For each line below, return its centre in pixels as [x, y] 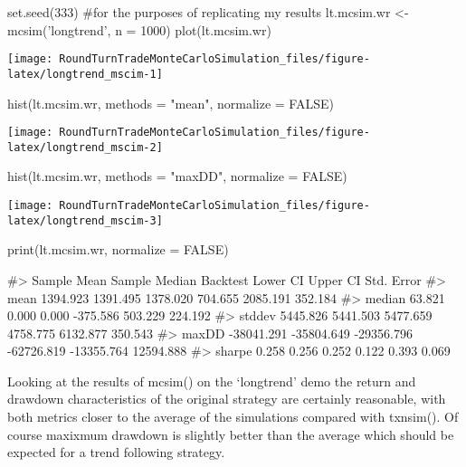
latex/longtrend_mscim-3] [85, 220]
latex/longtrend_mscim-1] [85, 74]
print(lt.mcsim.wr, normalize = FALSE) [118, 249]
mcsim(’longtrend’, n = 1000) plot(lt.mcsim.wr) [139, 29]
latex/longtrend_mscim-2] [85, 147]
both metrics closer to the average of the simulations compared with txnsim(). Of [233, 417]
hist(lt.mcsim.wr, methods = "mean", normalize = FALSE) [171, 103]
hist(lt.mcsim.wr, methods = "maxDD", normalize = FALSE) [177, 176]
